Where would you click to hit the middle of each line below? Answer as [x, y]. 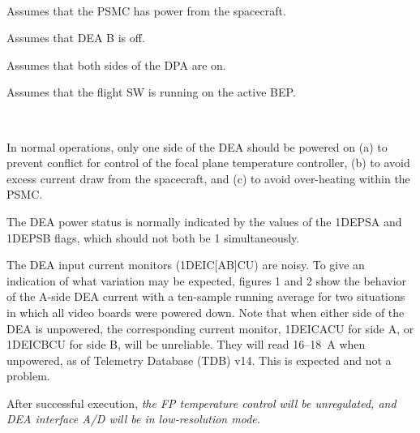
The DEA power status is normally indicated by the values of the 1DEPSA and [204, 221]
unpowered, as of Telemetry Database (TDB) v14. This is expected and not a [199, 360]
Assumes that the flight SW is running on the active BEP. [151, 92]
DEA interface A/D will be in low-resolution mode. [134, 419]
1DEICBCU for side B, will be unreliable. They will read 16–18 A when [186, 344]
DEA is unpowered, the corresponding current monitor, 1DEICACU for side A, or [210, 328]
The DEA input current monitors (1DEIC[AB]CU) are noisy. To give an [186, 265]
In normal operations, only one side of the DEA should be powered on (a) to [197, 146]
